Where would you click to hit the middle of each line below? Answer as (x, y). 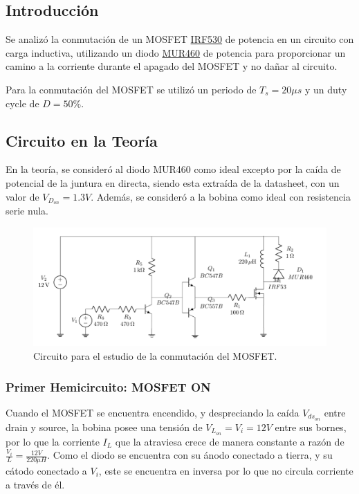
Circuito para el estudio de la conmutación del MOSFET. (155, 356)
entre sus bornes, (311, 427)
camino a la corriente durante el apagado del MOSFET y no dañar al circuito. (172, 66)
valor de (22, 196)
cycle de (22, 103)
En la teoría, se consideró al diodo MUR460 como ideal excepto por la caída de (173, 169)
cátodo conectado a (46, 470)
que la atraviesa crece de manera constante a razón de (230, 441)
